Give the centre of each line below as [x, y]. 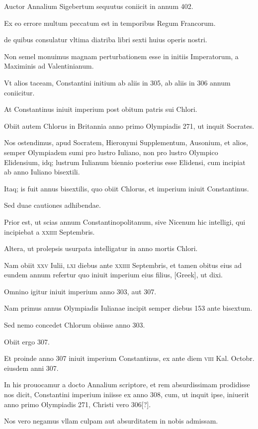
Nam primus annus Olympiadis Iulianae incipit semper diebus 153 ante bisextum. [128, 308]
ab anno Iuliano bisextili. [42, 172]
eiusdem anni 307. [31, 368]
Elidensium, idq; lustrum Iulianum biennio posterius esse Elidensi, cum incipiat [125, 162]
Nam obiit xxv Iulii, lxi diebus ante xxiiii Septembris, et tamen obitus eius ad [123, 265]
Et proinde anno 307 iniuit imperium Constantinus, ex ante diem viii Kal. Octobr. [129, 358]
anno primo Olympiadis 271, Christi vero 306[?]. [78, 404]
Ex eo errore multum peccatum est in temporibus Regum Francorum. [110, 23]
